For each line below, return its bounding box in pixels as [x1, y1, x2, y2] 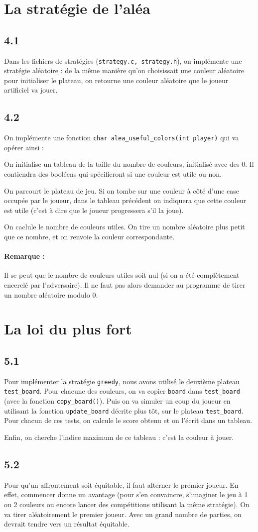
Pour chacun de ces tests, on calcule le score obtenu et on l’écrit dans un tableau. [4, 415, 253, 426]
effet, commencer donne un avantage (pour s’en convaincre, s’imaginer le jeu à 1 [4, 489, 248, 500]
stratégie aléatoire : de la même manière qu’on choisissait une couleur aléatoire [4, 65, 244, 76]
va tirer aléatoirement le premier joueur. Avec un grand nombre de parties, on [4, 509, 242, 519]
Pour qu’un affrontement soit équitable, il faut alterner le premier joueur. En [4, 479, 239, 490]
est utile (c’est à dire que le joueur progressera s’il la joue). [4, 205, 184, 215]
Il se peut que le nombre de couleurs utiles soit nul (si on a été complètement [4, 270, 240, 280]
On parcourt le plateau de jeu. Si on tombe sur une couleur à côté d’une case [4, 185, 240, 196]
